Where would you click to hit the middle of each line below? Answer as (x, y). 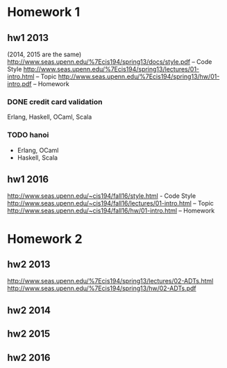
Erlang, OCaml (38, 150)
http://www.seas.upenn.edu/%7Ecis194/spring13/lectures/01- (111, 69)
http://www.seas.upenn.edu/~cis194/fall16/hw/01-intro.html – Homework (111, 211)
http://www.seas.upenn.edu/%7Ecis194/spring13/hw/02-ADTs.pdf (102, 288)
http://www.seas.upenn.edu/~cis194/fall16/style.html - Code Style (102, 196)
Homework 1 (44, 12)
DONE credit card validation (55, 101)
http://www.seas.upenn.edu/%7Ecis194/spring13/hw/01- (139, 76)
